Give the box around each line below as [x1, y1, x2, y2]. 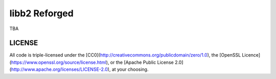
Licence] [242, 52, 261, 58]
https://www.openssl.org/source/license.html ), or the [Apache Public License [11, 59, 174, 65]
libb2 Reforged [9, 8, 74, 19]
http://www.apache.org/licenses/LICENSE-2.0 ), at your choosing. [11, 66, 149, 72]
